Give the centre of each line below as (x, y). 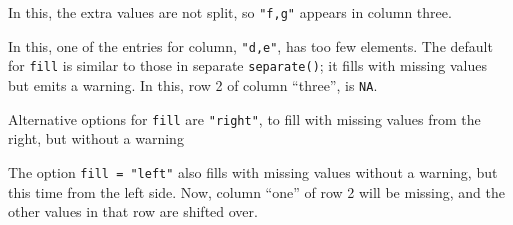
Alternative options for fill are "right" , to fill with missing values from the (244, 118)
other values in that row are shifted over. (133, 211)
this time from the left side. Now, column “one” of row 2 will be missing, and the (256, 191)
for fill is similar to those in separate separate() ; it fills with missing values (247, 65)
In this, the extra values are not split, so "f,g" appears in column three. (230, 12)
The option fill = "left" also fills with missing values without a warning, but (253, 171)
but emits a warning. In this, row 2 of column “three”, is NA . (193, 84)
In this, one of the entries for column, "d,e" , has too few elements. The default (250, 45)
